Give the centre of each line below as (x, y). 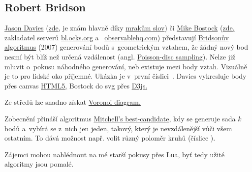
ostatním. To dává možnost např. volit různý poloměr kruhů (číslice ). (110, 138)
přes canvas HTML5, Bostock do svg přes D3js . (76, 85)
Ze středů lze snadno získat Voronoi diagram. (73, 102)
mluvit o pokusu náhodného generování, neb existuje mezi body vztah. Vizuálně (126, 66)
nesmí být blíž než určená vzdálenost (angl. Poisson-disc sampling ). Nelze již (120, 56)
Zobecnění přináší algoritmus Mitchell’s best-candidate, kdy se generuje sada (120, 118)
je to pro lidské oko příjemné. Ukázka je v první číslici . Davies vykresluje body (126, 76)
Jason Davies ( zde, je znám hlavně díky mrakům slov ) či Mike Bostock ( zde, (120, 28)
